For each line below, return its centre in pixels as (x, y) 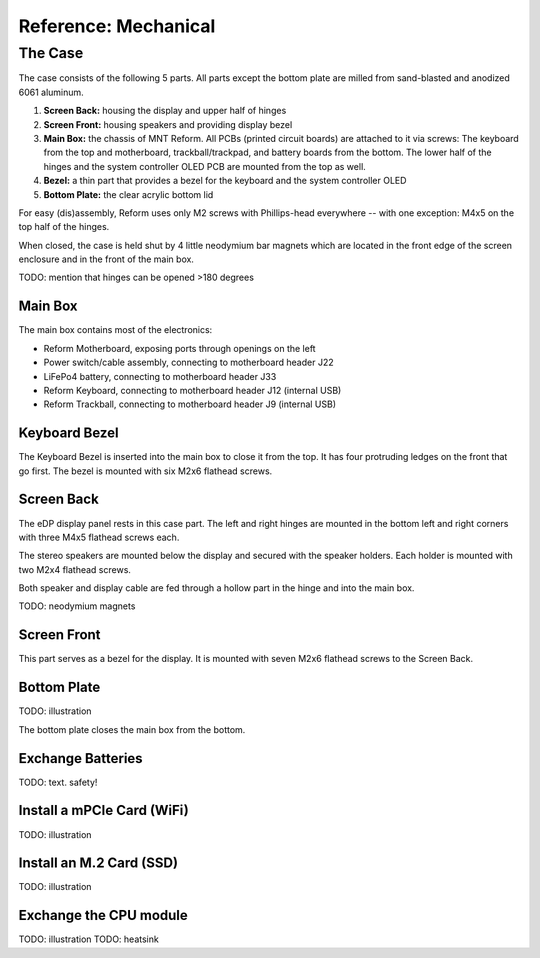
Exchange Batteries (81, 758)
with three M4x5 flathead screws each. (99, 537)
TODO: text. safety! (58, 782)
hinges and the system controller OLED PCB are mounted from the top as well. (205, 166)
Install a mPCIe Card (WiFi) (104, 810)
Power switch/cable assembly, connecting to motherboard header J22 (188, 362)
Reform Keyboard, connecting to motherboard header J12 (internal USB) (192, 390)
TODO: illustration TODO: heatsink (88, 939)
